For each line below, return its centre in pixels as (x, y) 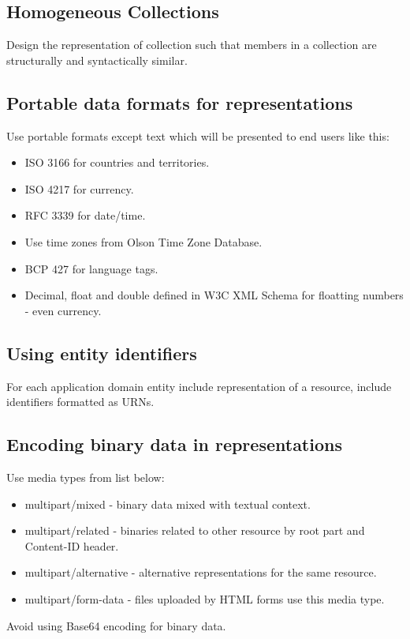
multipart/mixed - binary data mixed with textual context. (168, 504)
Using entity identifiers (102, 353)
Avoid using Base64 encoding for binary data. (116, 625)
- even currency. (63, 310)
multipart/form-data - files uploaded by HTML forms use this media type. (205, 598)
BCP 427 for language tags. (91, 268)
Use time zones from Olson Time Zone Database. (143, 241)
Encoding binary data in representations (174, 444)
